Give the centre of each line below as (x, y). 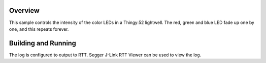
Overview (24, 10)
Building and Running (43, 43)
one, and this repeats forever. (39, 29)
